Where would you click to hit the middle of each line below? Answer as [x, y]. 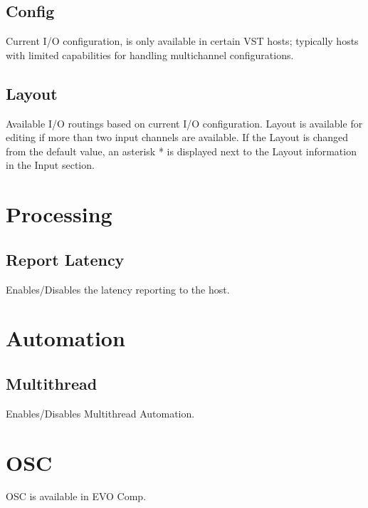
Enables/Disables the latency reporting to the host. [118, 289]
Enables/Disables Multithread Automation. [100, 413]
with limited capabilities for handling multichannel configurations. [150, 55]
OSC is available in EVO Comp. [76, 496]
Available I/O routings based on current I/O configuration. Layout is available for [184, 123]
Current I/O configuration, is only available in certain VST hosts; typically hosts [182, 41]
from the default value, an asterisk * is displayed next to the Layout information [181, 151]
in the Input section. [50, 165]
